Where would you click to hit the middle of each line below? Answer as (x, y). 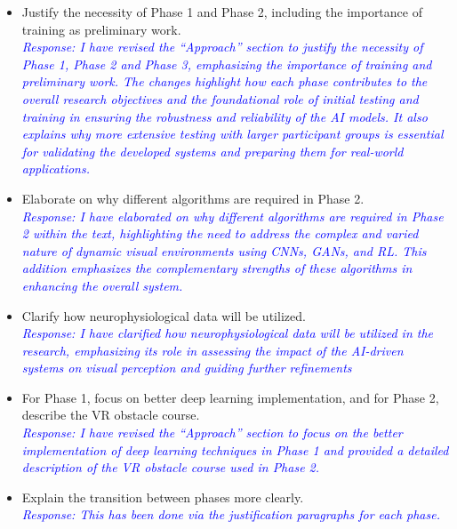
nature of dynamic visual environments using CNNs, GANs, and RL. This (224, 250)
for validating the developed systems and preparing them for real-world (212, 151)
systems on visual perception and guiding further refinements (187, 368)
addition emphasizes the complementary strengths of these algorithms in (217, 268)
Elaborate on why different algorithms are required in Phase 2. (193, 198)
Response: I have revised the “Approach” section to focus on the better (212, 433)
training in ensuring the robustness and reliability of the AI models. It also (224, 116)
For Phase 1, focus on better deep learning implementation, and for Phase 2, (230, 397)
